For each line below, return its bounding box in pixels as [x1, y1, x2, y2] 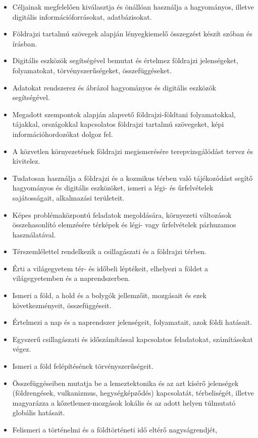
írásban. [12, 38, 37, 48]
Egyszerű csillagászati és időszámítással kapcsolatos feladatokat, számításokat [12, 333, 253, 344]
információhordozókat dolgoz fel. [12, 128, 113, 139]
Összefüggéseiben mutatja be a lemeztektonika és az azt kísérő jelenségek [12, 377, 239, 388]
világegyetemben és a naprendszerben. [12, 273, 130, 283]
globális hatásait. [12, 407, 65, 418]
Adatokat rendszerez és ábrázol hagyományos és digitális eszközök [12, 82, 216, 92]
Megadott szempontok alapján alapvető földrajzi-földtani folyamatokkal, [12, 109, 236, 119]
